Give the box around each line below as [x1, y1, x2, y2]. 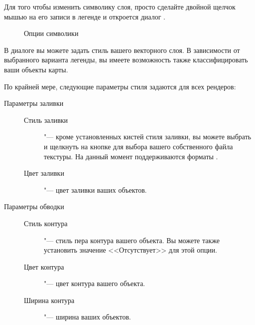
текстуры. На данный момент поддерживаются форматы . [44, 151, 218, 161]
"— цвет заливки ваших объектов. [44, 184, 147, 195]
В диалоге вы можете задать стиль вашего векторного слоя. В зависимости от [4, 44, 240, 55]
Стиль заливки [24, 114, 68, 125]
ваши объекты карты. [4, 64, 68, 74]
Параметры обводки [4, 201, 64, 212]
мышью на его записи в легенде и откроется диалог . [4, 11, 165, 21]
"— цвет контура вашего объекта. [44, 278, 145, 289]
